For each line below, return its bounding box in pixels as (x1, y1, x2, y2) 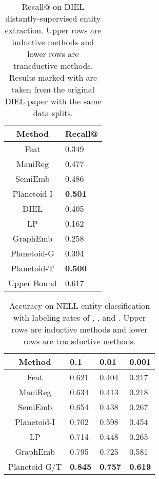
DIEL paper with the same (5, 95, 102, 107)
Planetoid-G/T (8, 460, 62, 472)
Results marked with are (9, 71, 97, 83)
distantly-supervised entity (5, 12, 101, 24)
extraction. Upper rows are (5, 24, 102, 36)
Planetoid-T (11, 262, 54, 274)
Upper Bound (8, 277, 57, 289)
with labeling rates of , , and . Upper (13, 311, 146, 323)
